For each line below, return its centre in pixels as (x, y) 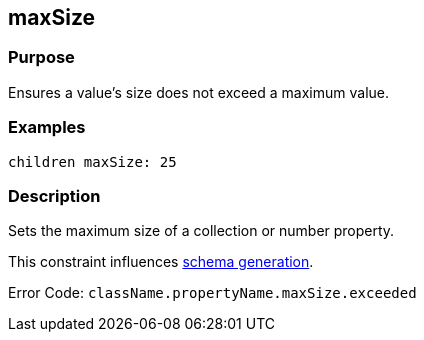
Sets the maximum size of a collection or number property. (201, 231)
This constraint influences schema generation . (161, 262)
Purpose (41, 57)
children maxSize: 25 (92, 161)
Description (54, 195)
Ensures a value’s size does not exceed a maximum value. (199, 92)
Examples (47, 127)
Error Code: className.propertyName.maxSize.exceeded (212, 293)
